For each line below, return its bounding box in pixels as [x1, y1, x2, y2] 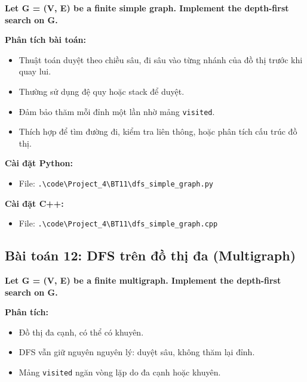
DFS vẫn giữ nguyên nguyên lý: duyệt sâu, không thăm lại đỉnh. [19, 346, 255, 358]
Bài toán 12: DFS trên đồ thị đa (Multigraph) [5, 246, 296, 265]
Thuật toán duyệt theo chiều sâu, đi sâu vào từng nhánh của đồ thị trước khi [19, 53, 303, 66]
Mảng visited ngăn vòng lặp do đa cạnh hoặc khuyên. [19, 366, 221, 378]
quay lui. [19, 65, 51, 77]
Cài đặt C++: [5, 197, 64, 209]
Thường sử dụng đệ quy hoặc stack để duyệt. [19, 85, 185, 97]
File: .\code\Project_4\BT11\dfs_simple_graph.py [19, 177, 214, 189]
